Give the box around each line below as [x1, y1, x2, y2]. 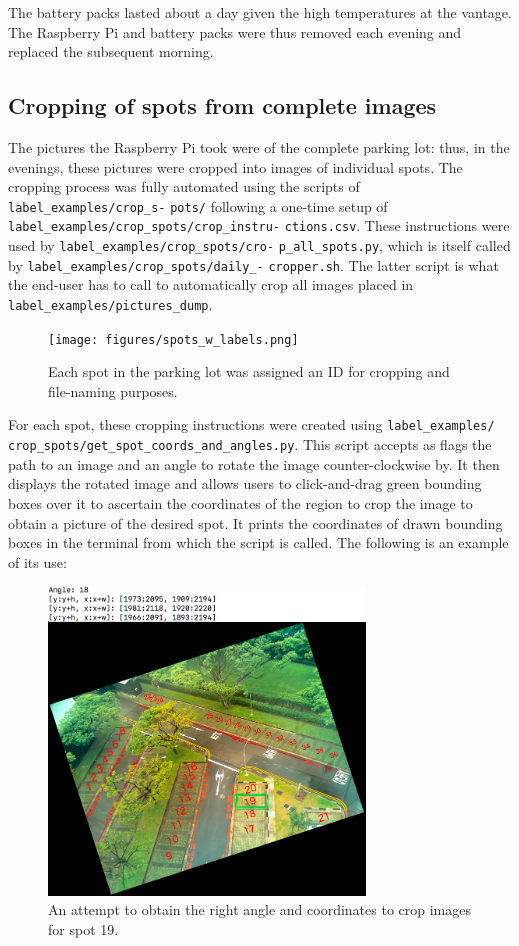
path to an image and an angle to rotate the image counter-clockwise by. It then [8, 453, 500, 474]
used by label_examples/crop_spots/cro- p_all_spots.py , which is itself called [8, 235, 511, 256]
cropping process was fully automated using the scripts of [8, 176, 360, 197]
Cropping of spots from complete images [8, 90, 437, 121]
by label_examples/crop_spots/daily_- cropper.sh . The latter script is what [8, 254, 499, 275]
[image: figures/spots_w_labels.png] [48, 332, 299, 347]
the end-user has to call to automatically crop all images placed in [8, 274, 414, 295]
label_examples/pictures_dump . [8, 293, 213, 314]
